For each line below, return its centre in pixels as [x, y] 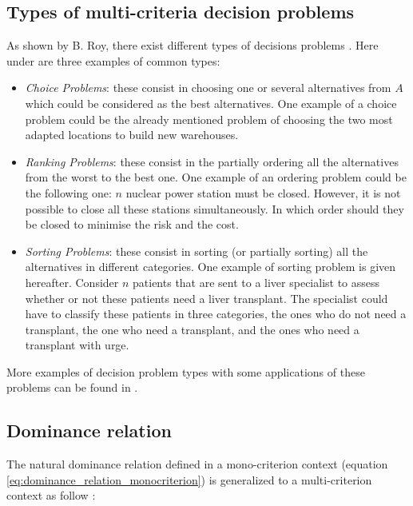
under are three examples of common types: [113, 60]
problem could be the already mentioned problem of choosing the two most [209, 119]
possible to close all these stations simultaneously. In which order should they [214, 208]
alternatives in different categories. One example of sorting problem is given [210, 267]
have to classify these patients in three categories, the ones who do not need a [216, 314]
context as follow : [51, 495]
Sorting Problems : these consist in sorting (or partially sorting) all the [197, 251]
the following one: [68, 192]
